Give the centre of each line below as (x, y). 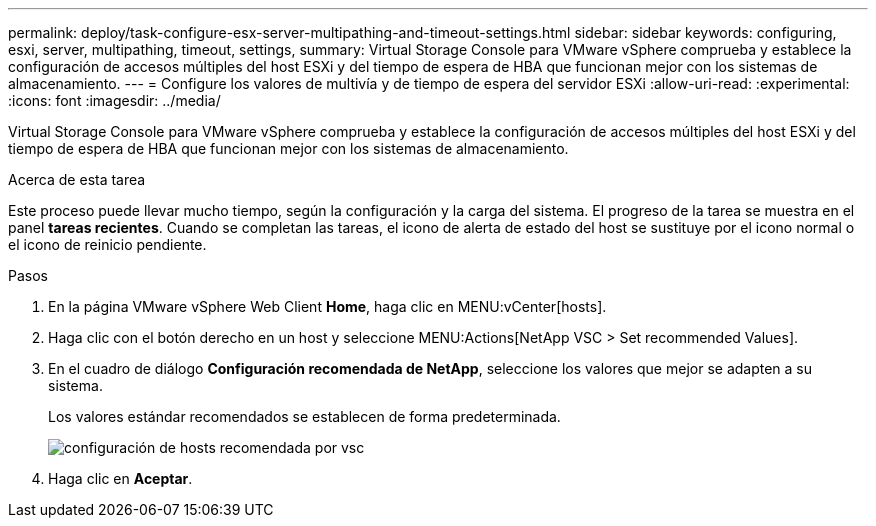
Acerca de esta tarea (77, 179)
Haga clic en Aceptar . (120, 478)
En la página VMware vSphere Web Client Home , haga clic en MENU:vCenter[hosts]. (327, 306)
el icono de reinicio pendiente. (107, 244)
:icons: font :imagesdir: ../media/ (114, 100)
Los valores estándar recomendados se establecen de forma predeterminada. (304, 416)
